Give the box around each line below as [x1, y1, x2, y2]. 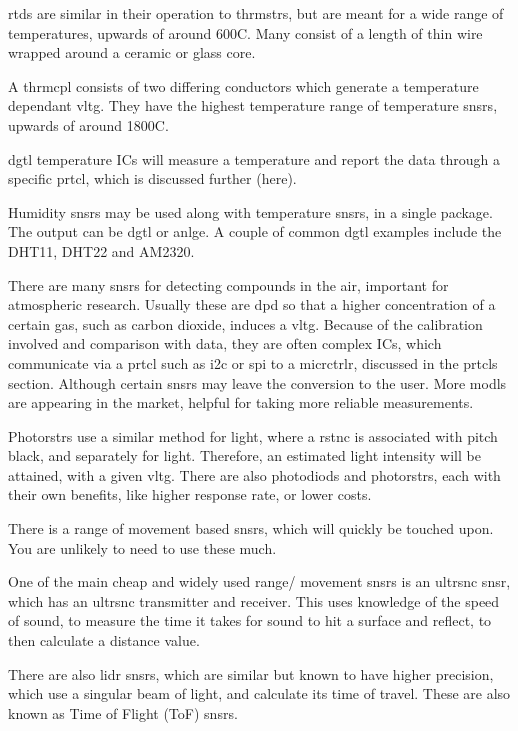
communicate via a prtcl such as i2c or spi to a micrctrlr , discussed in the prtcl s [8, 352, 498, 373]
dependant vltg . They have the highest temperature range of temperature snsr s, [8, 95, 498, 116]
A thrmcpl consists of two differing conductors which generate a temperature [8, 75, 479, 96]
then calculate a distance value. [8, 630, 200, 651]
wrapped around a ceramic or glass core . [8, 42, 256, 63]
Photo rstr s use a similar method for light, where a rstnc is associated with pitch [8, 425, 498, 446]
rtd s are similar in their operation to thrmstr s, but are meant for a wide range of [8, 3, 504, 23]
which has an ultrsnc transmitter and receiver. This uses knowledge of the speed [8, 590, 500, 611]
